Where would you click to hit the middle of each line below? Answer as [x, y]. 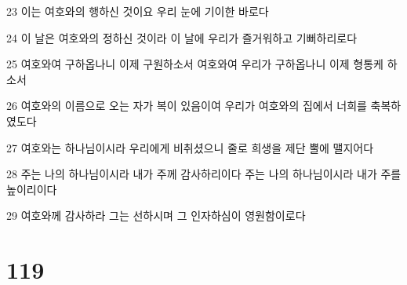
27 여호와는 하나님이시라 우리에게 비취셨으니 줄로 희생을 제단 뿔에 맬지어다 [190, 147]
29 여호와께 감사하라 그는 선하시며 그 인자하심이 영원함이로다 [156, 216]
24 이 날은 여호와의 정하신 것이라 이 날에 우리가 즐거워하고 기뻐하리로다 [182, 37]
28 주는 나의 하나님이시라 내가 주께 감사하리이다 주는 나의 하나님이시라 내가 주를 [204, 174]
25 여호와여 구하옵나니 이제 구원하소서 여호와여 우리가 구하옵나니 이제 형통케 [195, 64]
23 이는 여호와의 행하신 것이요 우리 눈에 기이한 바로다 [138, 11]
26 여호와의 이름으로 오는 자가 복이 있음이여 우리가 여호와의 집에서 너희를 [187, 106]
